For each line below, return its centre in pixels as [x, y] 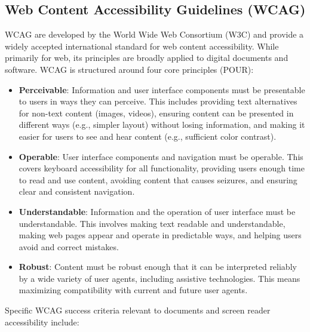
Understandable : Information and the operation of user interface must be [157, 211]
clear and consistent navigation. [77, 191]
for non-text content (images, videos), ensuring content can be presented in [156, 113]
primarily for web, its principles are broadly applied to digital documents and [147, 58]
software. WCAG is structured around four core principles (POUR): [129, 69]
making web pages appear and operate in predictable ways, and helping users [160, 235]
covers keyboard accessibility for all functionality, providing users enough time [162, 168]
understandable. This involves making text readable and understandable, [152, 223]
